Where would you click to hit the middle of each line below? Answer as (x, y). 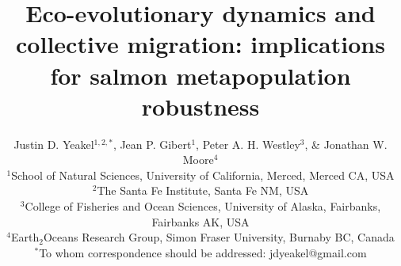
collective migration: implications (200, 44)
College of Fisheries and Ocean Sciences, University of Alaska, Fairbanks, (203, 206)
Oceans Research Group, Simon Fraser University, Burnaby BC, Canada (219, 237)
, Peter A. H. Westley (248, 144)
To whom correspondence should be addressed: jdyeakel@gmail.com (203, 252)
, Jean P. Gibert (152, 144)
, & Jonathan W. (346, 144)
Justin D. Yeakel (54, 144)
